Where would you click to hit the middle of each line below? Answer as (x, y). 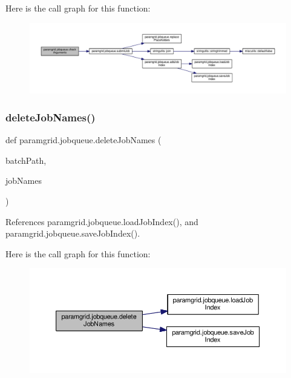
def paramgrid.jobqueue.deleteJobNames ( (83, 140)
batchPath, (26, 160)
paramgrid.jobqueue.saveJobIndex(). (73, 233)
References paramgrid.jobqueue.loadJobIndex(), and (102, 221)
